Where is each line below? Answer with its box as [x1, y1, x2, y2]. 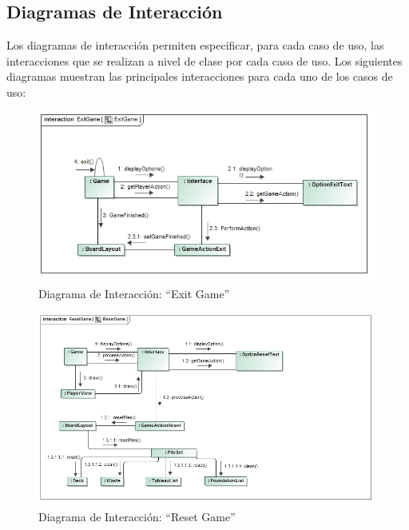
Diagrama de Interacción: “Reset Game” [38, 508, 236, 525]
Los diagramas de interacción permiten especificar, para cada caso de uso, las [6, 37, 384, 54]
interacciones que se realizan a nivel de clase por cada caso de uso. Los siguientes [6, 52, 403, 69]
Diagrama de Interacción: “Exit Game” [38, 285, 230, 302]
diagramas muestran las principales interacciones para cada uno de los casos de [6, 68, 393, 85]
